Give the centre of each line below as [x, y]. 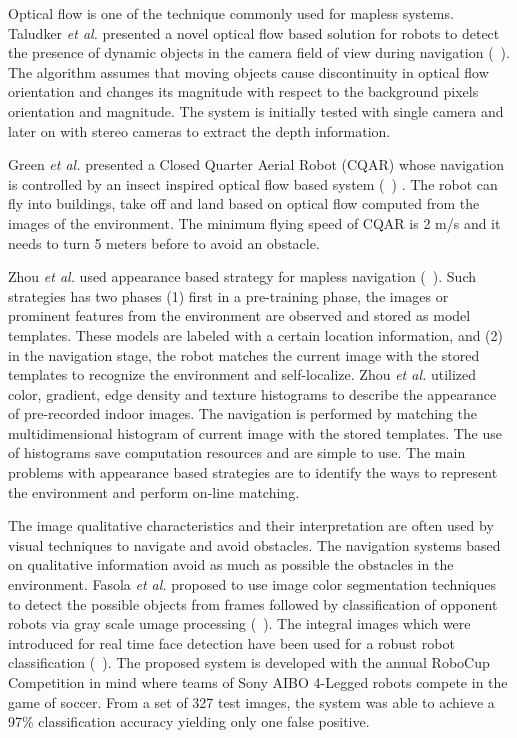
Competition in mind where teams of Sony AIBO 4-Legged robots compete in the [258, 682]
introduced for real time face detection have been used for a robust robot [231, 642]
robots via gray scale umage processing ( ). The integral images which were [239, 623]
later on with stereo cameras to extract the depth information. [199, 130]
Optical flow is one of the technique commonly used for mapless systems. [231, 13]
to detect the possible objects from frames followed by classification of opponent [253, 603]
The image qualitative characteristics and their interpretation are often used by [251, 525]
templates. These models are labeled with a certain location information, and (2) [256, 334]
